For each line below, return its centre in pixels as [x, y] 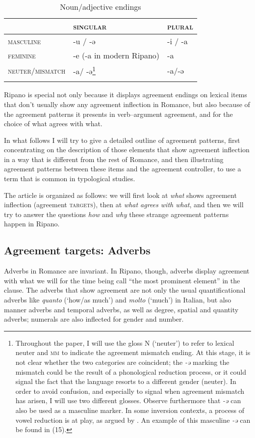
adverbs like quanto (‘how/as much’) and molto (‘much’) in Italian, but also [118, 300]
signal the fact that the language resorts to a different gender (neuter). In [126, 381]
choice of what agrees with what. [53, 123]
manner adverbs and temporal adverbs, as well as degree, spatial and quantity [121, 309]
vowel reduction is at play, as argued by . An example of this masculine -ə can [133, 420]
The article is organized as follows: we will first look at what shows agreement [120, 195]
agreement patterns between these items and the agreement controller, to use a [123, 169]
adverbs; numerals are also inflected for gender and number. [94, 319]
